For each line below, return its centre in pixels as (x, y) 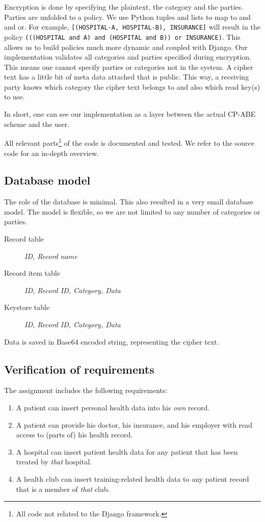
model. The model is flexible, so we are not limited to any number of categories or (132, 211)
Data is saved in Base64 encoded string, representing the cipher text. (112, 341)
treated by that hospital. (54, 462)
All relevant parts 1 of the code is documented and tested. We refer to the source (129, 142)
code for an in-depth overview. (51, 153)
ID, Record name (51, 256)
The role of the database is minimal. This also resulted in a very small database (129, 202)
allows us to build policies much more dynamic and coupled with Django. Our (126, 47)
